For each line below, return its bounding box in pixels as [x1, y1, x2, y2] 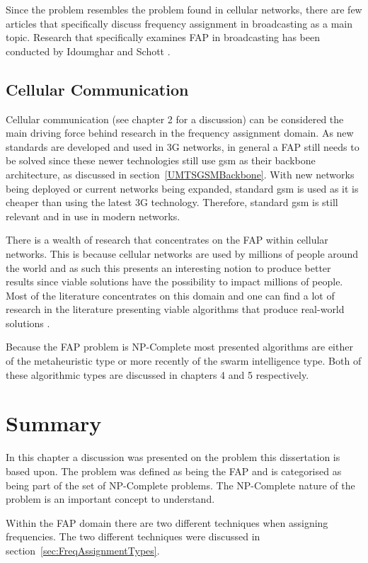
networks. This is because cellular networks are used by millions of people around [6, 246, 359, 261]
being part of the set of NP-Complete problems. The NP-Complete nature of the [6, 477, 355, 492]
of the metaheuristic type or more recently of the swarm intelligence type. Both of [6, 353, 362, 368]
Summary [6, 409, 102, 438]
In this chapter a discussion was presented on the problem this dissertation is [6, 450, 340, 465]
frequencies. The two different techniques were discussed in [6, 529, 260, 544]
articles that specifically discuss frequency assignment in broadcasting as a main [6, 16, 353, 30]
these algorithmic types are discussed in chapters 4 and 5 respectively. [6, 367, 309, 382]
